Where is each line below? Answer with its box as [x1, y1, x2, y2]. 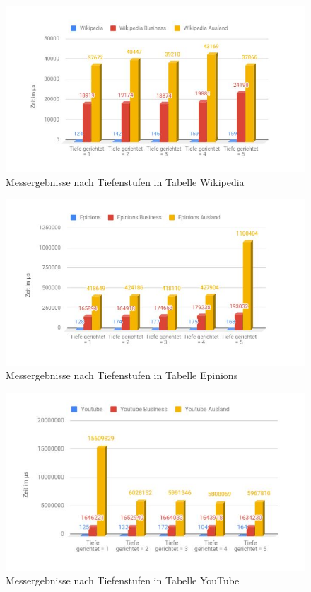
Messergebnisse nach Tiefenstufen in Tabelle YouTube [6, 573, 240, 588]
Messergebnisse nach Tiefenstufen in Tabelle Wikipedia [6, 174, 245, 189]
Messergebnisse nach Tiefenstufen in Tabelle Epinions [6, 368, 238, 383]
